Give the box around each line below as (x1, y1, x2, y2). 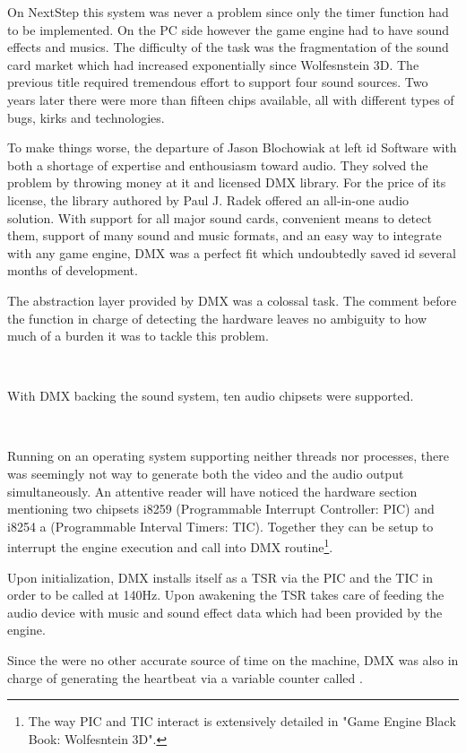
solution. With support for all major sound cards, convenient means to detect (7, 208, 432, 227)
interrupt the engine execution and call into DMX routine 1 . (7, 535, 333, 557)
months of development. (7, 261, 138, 280)
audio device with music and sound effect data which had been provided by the (7, 602, 443, 621)
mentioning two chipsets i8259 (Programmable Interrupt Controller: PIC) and (7, 499, 435, 518)
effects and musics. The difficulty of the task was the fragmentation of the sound (7, 38, 449, 56)
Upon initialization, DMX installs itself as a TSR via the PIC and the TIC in (7, 567, 433, 586)
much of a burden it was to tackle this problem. (7, 326, 269, 345)
